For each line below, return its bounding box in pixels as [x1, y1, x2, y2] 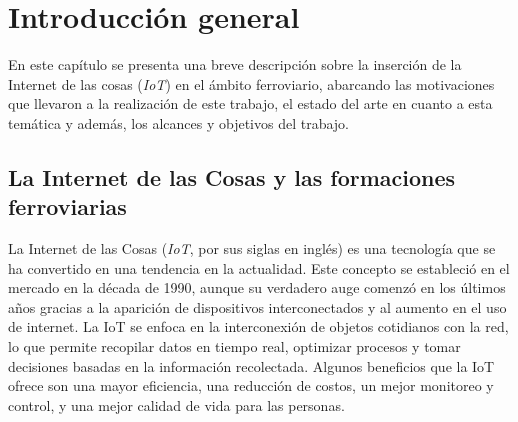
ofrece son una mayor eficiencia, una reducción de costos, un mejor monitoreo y [8, 375, 494, 396]
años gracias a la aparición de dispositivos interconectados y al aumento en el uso [8, 296, 507, 317]
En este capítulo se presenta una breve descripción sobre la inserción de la [8, 54, 462, 75]
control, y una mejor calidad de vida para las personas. [8, 394, 345, 415]
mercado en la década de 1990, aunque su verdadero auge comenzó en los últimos [8, 277, 506, 298]
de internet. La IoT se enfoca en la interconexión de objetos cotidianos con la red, [8, 316, 509, 337]
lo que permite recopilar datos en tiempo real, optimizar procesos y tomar [8, 336, 461, 357]
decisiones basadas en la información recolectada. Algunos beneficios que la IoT [8, 355, 495, 376]
